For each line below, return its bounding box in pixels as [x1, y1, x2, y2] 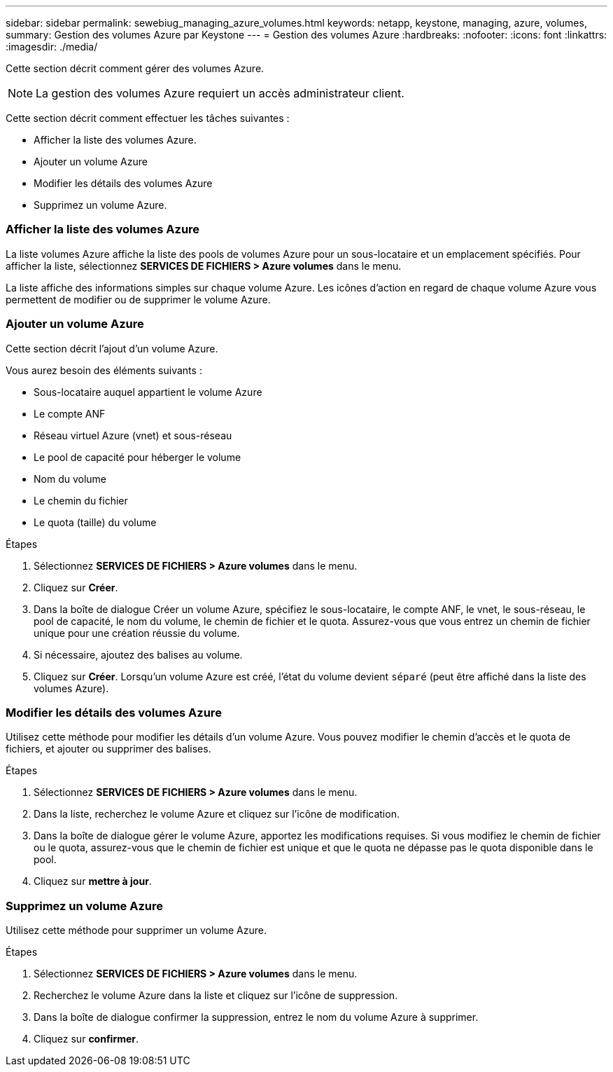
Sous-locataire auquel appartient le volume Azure [34, 385, 262, 398]
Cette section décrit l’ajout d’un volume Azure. [6, 342, 218, 355]
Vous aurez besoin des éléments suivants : [6, 364, 202, 376]
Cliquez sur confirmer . [34, 1033, 139, 1045]
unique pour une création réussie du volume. [34, 626, 240, 639]
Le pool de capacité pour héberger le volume [34, 451, 241, 463]
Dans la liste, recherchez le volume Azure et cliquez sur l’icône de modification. [34, 808, 400, 820]
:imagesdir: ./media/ [6, 41, 98, 53]
